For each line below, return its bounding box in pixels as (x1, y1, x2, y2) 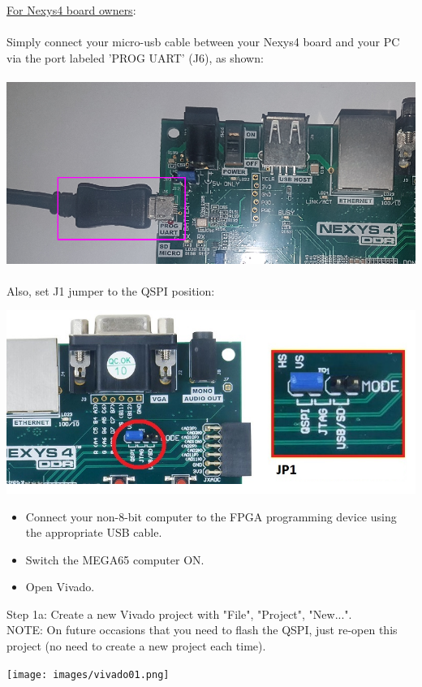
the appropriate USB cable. (25, 524, 162, 541)
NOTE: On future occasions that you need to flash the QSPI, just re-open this (6, 621, 398, 638)
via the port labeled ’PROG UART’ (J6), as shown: (6, 49, 264, 66)
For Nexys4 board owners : (6, 2, 136, 18)
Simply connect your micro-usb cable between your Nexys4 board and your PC (6, 33, 400, 50)
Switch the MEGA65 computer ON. (25, 551, 205, 568)
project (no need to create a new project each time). (6, 637, 266, 655)
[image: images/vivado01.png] (6, 668, 170, 681)
